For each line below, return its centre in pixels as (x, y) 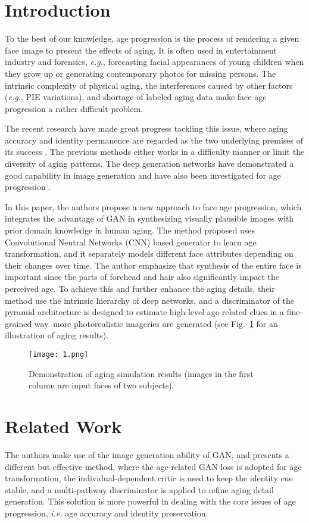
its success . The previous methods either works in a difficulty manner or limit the (155, 152)
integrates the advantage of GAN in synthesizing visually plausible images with (149, 218)
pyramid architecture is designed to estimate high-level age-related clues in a (145, 312)
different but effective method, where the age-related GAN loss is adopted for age (153, 466)
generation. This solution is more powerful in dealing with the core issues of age (150, 501)
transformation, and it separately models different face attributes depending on (149, 253)
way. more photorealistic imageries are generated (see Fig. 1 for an (156, 323)
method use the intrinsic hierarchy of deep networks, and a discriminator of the (149, 300)
